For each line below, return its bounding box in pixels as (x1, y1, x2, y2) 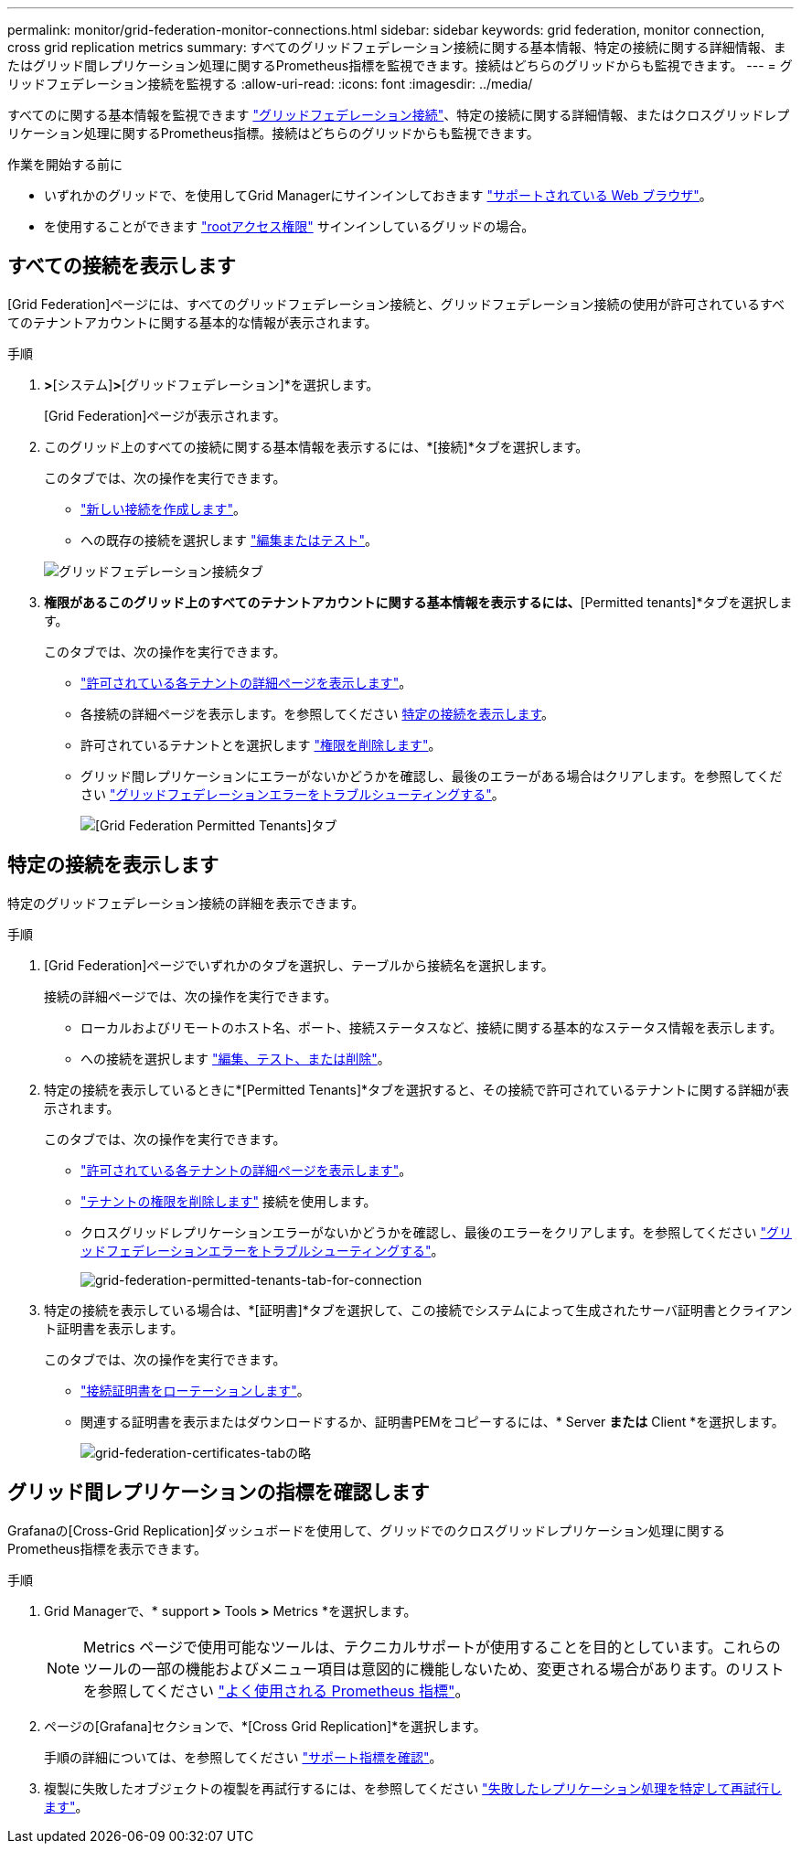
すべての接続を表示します (7, 254, 236, 278)
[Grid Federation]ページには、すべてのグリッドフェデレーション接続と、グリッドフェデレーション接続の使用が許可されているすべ (7, 295, 785, 312)
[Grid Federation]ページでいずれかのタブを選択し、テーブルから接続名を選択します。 (44, 957, 554, 973)
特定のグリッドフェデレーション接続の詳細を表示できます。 (7, 894, 365, 911)
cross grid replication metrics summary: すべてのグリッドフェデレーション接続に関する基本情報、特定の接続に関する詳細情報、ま (7, 39, 786, 55)
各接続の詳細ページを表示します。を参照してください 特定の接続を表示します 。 (80, 705, 555, 722)
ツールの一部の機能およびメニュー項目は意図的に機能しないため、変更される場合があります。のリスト (83, 1659, 785, 1678)
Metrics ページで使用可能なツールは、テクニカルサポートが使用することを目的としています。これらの (83, 1637, 781, 1656)
